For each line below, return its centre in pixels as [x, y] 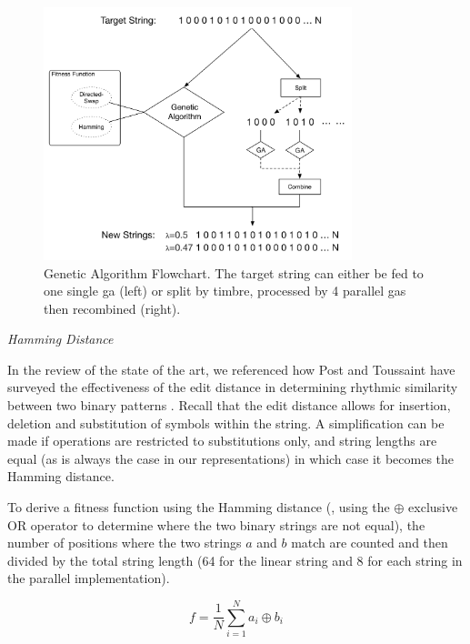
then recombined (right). [112, 308]
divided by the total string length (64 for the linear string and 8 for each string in [235, 560]
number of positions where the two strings [125, 543]
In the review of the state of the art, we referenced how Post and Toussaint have [231, 369]
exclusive [433, 507]
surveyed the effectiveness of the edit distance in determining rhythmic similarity [233, 387]
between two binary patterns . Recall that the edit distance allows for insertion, [229, 405]
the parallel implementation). [89, 578]
